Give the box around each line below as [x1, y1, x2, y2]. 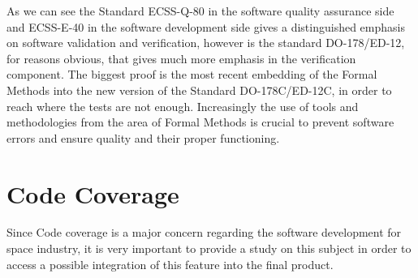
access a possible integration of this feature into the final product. [6, 255, 334, 272]
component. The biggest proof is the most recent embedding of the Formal [6, 66, 377, 83]
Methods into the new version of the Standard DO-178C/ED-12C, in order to [6, 81, 392, 98]
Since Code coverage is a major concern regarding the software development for [6, 224, 402, 241]
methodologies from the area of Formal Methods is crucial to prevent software [6, 113, 394, 130]
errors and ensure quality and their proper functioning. [6, 129, 280, 146]
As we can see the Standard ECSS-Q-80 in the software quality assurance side [6, 2, 394, 19]
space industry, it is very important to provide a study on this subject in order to [6, 240, 412, 257]
